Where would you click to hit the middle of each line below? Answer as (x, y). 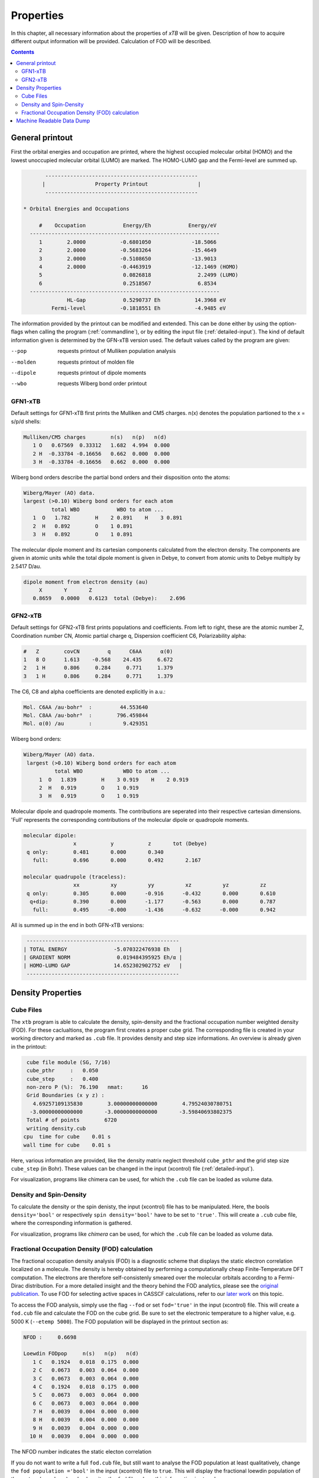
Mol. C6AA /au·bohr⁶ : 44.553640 (86, 707)
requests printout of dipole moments (102, 372)
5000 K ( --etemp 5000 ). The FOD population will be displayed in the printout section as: (120, 1321)
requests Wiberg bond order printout (102, 384)
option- (288, 323)
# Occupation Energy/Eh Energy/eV (128, 226)
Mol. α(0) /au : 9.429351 (86, 724)
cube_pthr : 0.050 (63, 1071)
